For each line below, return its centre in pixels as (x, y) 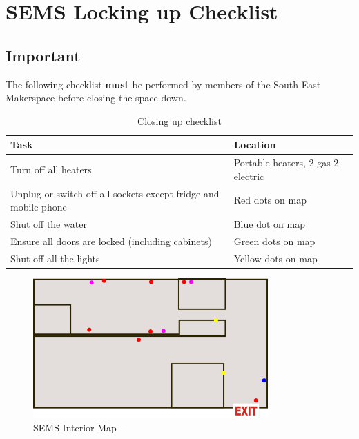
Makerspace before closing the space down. (96, 98)
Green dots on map (274, 241)
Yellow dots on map (275, 258)
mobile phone (39, 207)
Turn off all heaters (51, 169)
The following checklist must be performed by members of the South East (163, 84)
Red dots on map (270, 200)
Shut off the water (49, 224)
